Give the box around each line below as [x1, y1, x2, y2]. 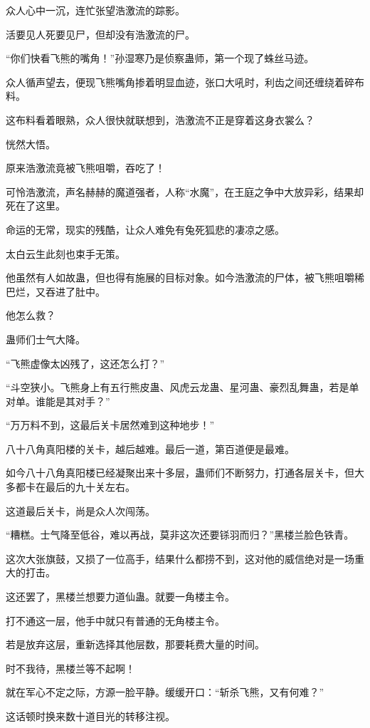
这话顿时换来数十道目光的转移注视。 [6, 709, 175, 723]
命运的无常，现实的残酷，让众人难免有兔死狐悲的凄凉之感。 [6, 222, 285, 236]
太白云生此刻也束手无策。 [6, 246, 125, 261]
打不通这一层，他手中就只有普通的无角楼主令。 [6, 613, 225, 628]
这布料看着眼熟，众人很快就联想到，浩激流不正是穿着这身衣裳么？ [6, 112, 314, 127]
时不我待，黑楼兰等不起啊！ [6, 660, 135, 675]
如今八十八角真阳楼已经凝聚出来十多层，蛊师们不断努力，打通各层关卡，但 [6, 465, 354, 480]
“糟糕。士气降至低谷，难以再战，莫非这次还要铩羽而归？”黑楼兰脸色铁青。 [6, 527, 354, 542]
